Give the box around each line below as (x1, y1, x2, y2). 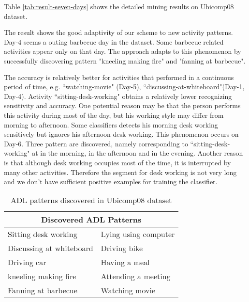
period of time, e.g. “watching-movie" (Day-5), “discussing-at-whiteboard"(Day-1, (4, 81, 245, 92)
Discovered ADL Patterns (41, 213, 142, 225)
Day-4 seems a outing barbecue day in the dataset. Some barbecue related (4, 36, 224, 47)
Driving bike (101, 242, 143, 254)
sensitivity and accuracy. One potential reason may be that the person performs (4, 100, 241, 111)
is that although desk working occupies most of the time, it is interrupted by (4, 157, 231, 167)
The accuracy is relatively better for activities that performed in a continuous (4, 72, 234, 82)
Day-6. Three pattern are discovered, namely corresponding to (4, 138, 188, 148)
